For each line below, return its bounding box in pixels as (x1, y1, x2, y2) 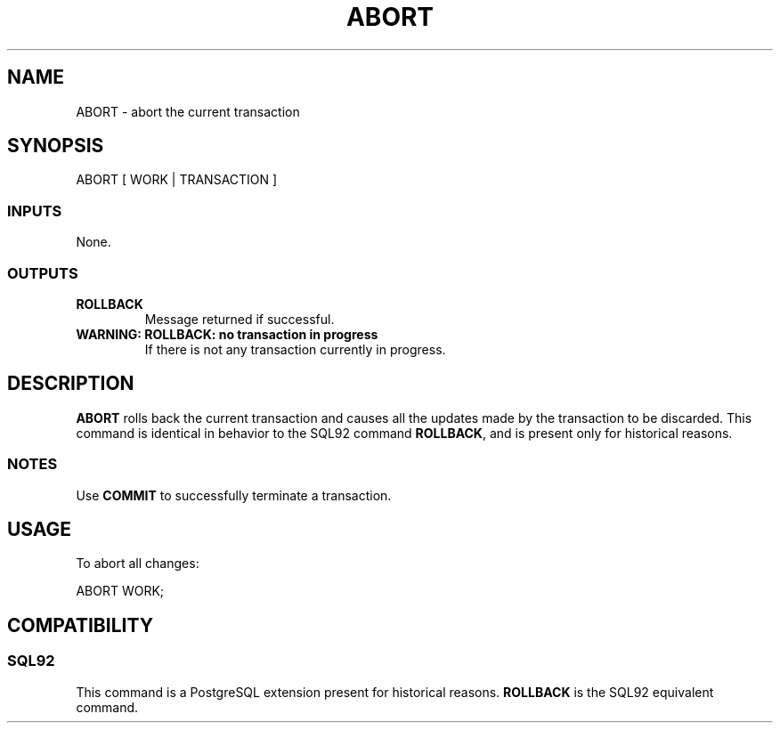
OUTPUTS (7, 264, 78, 282)
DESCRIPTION (7, 372, 134, 395)
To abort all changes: (76, 556, 199, 572)
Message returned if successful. (144, 311, 335, 327)
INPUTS (7, 201, 62, 220)
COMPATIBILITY (7, 613, 153, 637)
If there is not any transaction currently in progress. (144, 341, 446, 357)
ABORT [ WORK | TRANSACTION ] (76, 172, 278, 188)
